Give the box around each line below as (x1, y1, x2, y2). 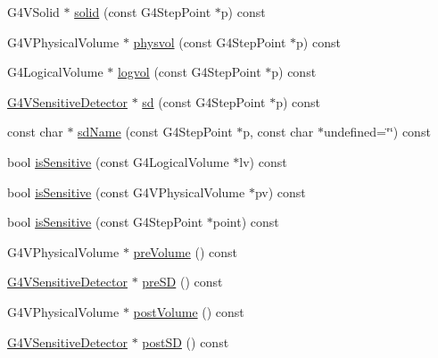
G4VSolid (7, 3, 60, 21)
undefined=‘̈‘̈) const (323, 122, 431, 141)
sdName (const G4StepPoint (78, 122, 233, 141)
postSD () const (142, 332, 229, 351)
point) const (212, 212, 279, 231)
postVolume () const (133, 302, 244, 321)
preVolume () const (133, 242, 237, 261)
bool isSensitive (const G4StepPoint (7, 212, 203, 231)
